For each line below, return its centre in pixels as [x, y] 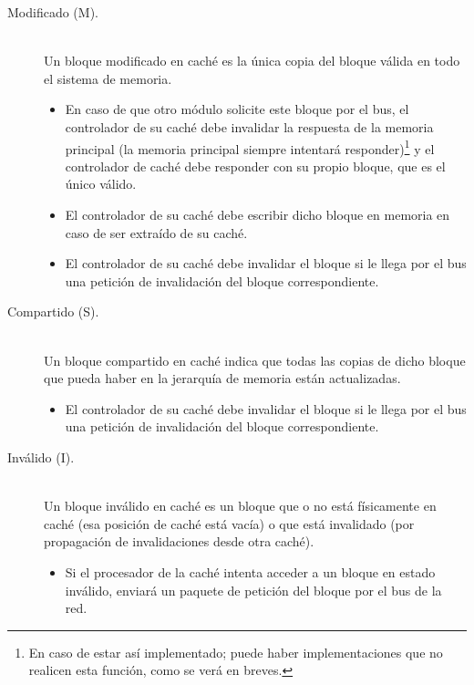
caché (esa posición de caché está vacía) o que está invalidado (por [229, 523]
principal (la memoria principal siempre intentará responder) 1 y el [250, 147]
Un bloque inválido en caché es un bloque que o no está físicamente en [240, 506]
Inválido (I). [41, 457]
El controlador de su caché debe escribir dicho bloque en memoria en [258, 214]
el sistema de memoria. [108, 78]
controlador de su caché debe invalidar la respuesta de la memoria [249, 126]
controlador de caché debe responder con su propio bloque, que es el [255, 166]
